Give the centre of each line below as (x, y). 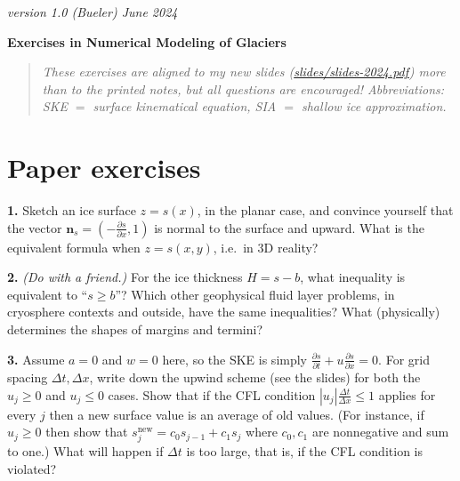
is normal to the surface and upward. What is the (289, 227)
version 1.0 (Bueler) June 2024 (93, 12)
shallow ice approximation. (374, 106)
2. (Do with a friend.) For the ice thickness (125, 277)
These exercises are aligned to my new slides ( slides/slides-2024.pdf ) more (244, 72)
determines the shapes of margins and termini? (135, 329)
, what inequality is (353, 277)
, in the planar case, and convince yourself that (325, 210)
